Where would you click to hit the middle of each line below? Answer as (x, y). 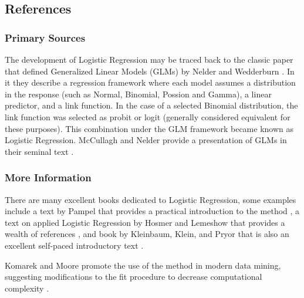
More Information (48, 177)
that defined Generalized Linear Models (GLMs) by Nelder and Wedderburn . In (150, 71)
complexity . (27, 288)
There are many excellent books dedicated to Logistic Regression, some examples (151, 199)
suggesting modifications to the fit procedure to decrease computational (134, 277)
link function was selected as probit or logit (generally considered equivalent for (148, 116)
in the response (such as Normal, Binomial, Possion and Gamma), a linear (138, 94)
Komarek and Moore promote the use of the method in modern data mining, (143, 265)
